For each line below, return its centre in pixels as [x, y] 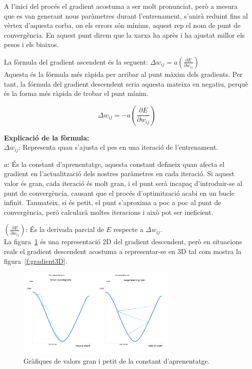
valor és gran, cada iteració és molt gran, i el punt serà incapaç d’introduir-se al [123, 183]
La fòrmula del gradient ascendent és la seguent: [76, 61]
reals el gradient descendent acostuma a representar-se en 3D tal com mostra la [123, 251]
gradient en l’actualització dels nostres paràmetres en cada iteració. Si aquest [119, 173]
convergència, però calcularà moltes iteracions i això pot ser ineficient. [109, 212]
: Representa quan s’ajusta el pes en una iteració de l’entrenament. [118, 147]
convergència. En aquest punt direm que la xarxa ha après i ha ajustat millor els [125, 35]
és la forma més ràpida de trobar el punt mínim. [76, 93]
